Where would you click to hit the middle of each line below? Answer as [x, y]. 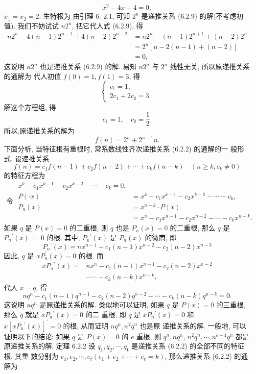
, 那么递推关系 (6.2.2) [198, 356]
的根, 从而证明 [86, 325]
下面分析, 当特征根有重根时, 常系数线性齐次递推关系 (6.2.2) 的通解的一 [116, 149]
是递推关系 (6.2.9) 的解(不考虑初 [192, 16]
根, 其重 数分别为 [31, 356]
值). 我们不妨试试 [31, 25]
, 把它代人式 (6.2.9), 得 [107, 25]
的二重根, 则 [89, 228]
